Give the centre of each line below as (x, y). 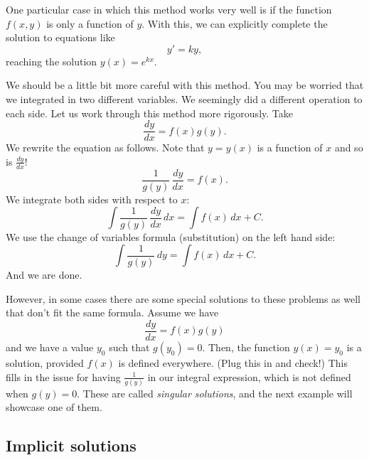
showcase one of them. (54, 407)
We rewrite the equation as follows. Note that (105, 148)
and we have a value (50, 347)
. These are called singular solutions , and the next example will (215, 393)
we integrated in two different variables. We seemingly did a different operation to (184, 98)
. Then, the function (246, 347)
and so (349, 148)
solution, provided (45, 362)
